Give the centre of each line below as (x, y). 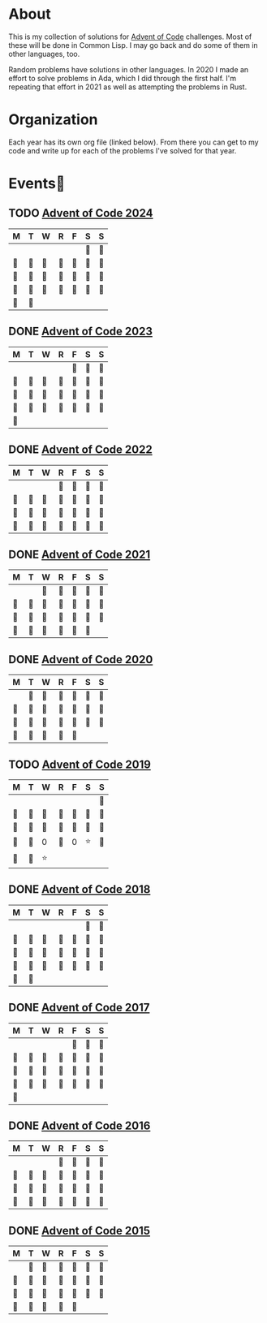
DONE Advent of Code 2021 (80, 554)
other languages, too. (44, 54)
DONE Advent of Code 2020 (81, 659)
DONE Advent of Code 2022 (80, 450)
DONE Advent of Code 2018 (80, 890)
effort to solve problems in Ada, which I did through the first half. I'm (123, 78)
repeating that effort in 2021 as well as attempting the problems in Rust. (128, 87)
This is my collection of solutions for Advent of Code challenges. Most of (130, 37)
